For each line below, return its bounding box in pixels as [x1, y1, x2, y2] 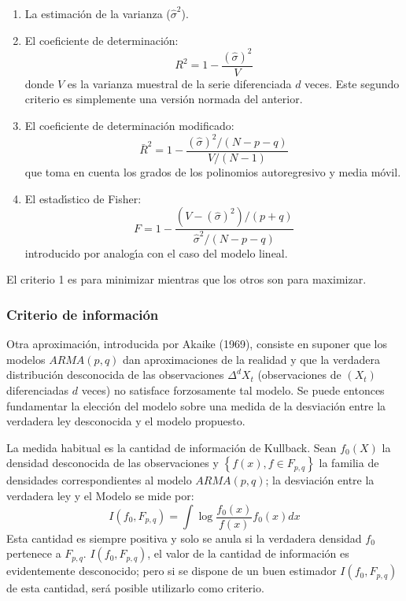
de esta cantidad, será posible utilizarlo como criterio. [6, 580, 264, 596]
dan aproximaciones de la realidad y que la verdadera [123, 351, 380, 367]
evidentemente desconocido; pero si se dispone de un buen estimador [6, 562, 337, 579]
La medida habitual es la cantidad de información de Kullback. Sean [6, 439, 337, 455]
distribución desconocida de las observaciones [6, 366, 224, 383]
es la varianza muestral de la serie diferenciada [67, 75, 292, 91]
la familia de [319, 454, 379, 471]
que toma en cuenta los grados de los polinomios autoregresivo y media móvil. [24, 164, 401, 180]
